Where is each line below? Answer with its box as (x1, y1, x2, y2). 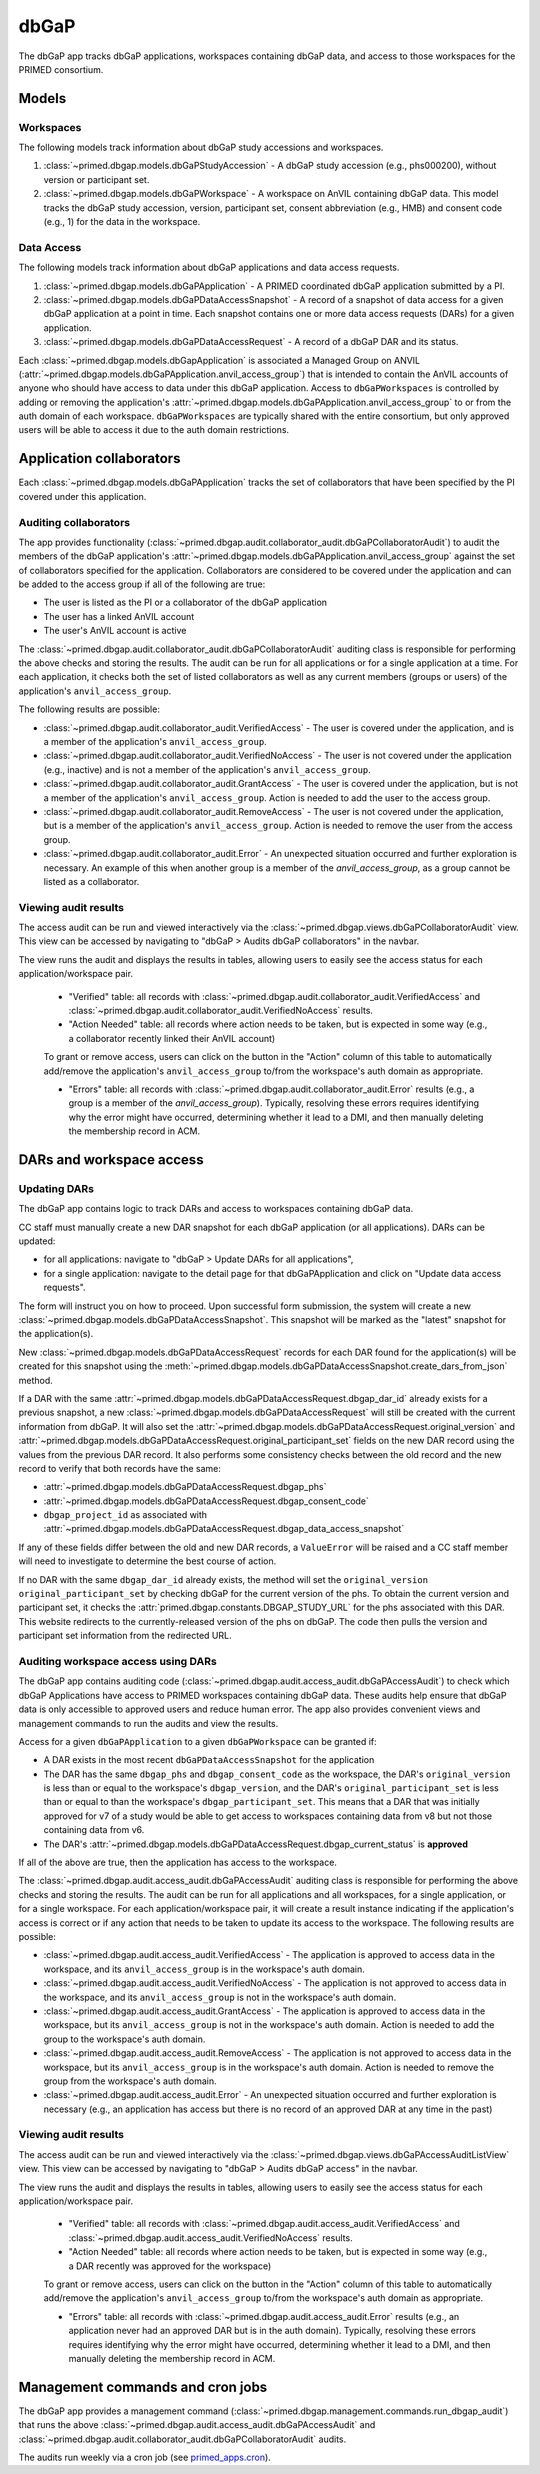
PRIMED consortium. (18, 63, 104, 75)
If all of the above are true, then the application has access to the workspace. (18, 1856, 337, 1869)
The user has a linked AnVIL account (43, 610, 195, 622)
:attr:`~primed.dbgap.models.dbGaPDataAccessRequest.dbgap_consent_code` (43, 1495, 370, 1507)
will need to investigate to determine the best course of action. (18, 1555, 277, 1567)
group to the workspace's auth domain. (43, 2033, 206, 2045)
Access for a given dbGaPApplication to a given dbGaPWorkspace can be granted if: (18, 1735, 377, 1747)
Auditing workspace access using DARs (18, 1654, 217, 1668)
